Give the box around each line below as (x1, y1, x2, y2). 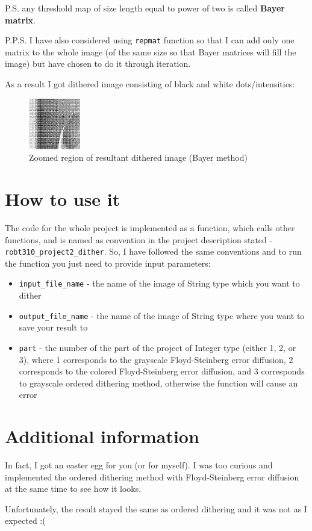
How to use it (5, 187, 120, 211)
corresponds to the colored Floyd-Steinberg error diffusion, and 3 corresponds (19, 365, 305, 377)
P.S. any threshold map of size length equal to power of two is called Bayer (5, 2, 285, 14)
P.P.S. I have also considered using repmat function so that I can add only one (5, 34, 295, 46)
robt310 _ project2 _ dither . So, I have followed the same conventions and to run (5, 245, 302, 258)
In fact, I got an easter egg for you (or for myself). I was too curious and (5, 459, 273, 471)
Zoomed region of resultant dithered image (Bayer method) (29, 151, 248, 164)
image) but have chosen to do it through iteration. (5, 57, 191, 70)
